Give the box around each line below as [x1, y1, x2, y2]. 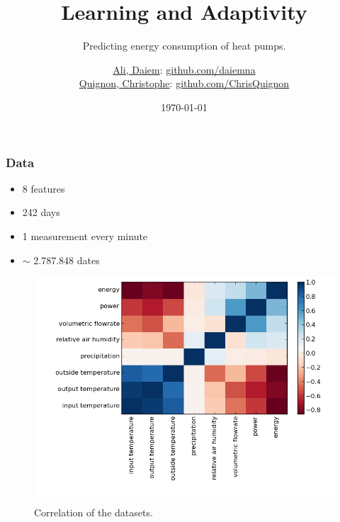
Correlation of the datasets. [34, 504, 153, 519]
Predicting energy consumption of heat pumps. [82, 38, 286, 53]
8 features [22, 181, 65, 195]
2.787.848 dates [33, 252, 100, 267]
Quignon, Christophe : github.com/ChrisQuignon [79, 76, 290, 91]
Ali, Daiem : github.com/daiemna [113, 62, 256, 76]
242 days [22, 205, 60, 220]
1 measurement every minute [22, 228, 148, 243]
